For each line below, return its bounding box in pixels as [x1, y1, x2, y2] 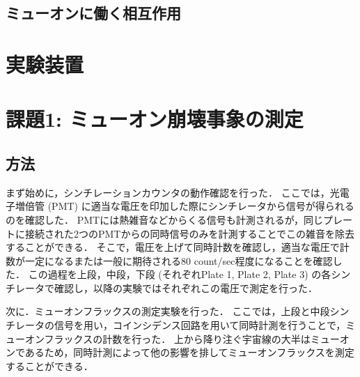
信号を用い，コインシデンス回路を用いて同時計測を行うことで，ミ [54, 318, 356, 332]
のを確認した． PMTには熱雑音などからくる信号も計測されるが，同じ [6, 212, 324, 226]
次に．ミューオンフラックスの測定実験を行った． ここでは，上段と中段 [6, 304, 330, 318]
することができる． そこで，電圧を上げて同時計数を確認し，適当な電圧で [6, 240, 340, 254]
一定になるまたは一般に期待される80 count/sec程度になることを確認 [24, 253, 333, 268]
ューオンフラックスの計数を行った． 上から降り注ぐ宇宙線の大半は [6, 331, 311, 346]
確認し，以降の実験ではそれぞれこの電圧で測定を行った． [54, 280, 318, 295]
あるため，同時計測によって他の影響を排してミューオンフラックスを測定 [24, 345, 354, 360]
